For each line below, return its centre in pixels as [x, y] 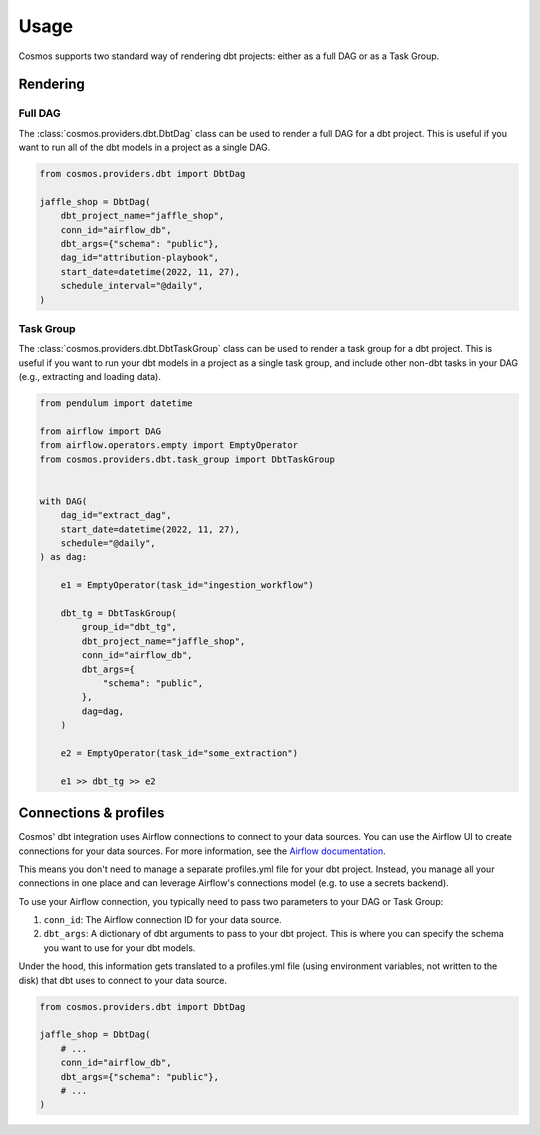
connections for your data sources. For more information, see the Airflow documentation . [202, 851]
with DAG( [63, 501]
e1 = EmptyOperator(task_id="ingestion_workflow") [187, 585]
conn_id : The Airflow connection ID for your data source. [162, 920]
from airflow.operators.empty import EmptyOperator [169, 445]
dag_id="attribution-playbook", [140, 258]
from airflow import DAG [100, 431]
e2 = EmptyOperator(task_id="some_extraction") [179, 753]
